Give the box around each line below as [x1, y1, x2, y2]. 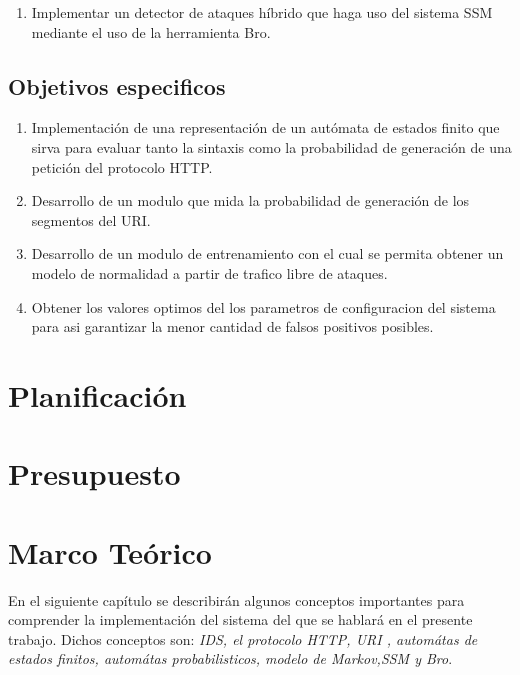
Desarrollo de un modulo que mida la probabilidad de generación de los [31, 190, 470, 211]
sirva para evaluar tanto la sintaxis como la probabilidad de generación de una [31, 136, 512, 157]
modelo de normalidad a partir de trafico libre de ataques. [31, 262, 388, 283]
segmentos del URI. [31, 209, 151, 230]
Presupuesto [8, 453, 181, 494]
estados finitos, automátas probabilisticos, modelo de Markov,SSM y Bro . [8, 648, 453, 669]
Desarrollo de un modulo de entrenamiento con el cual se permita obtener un [31, 243, 504, 264]
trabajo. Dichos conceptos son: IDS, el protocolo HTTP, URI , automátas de [8, 628, 478, 649]
